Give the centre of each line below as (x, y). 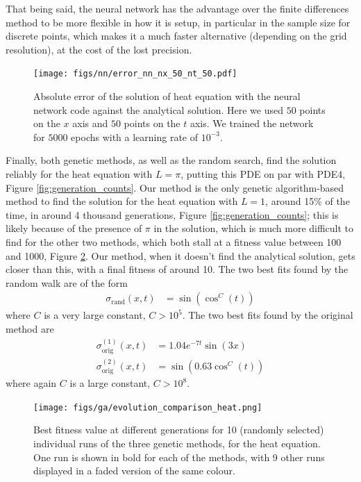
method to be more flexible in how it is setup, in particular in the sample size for (178, 22)
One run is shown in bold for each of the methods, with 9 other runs (179, 457)
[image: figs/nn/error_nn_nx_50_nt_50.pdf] (135, 74)
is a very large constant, (95, 315)
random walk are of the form (67, 282)
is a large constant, (110, 383)
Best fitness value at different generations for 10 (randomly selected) (179, 430)
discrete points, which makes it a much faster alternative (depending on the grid (176, 36)
